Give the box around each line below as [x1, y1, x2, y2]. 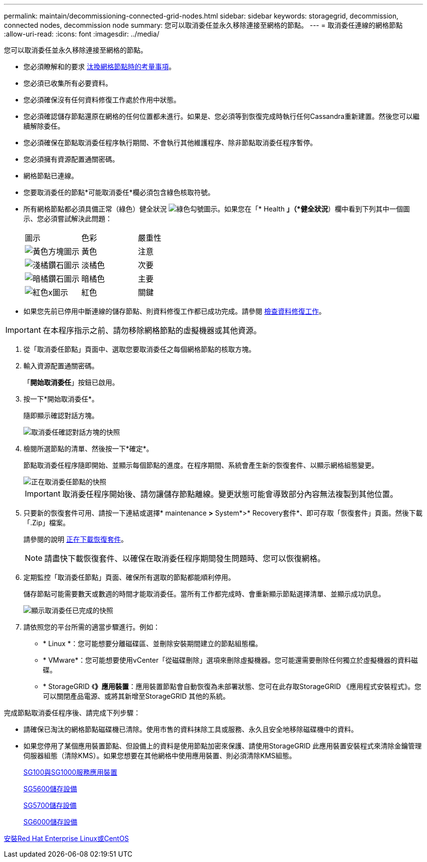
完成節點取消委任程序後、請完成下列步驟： [4, 709, 140, 717]
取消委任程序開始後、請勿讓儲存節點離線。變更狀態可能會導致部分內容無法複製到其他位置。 [62, 489, 398, 499]
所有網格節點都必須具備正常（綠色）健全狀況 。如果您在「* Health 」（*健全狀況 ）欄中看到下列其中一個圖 [23, 205, 410, 213]
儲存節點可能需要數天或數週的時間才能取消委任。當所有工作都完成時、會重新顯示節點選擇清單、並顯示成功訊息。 [23, 590, 385, 598]
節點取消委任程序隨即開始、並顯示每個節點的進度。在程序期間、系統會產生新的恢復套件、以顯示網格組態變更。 [23, 461, 378, 469]
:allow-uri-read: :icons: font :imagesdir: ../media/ [4, 30, 159, 38]
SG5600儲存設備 [23, 785, 78, 793]
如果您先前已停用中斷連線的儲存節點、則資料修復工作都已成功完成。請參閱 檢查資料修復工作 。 [23, 307, 326, 315]
